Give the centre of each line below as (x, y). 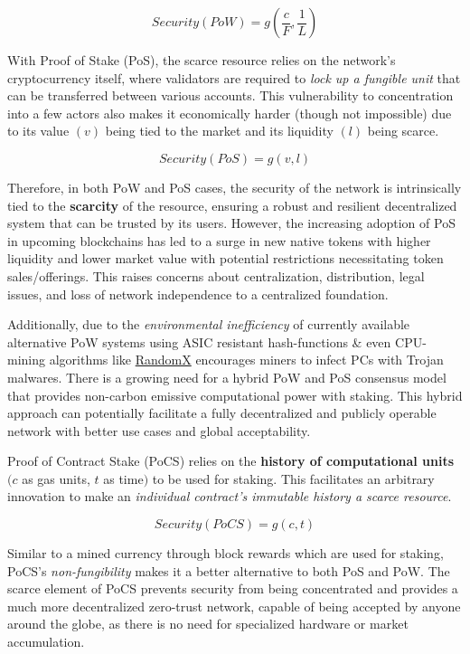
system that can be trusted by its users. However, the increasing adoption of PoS (231, 223)
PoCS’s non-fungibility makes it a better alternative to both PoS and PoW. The (229, 570)
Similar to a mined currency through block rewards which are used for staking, (226, 553)
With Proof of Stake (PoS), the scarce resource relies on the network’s (202, 60)
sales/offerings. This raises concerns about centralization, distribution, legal (216, 275)
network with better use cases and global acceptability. (159, 430)
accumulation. (46, 642)
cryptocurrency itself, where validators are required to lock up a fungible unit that (234, 77)
